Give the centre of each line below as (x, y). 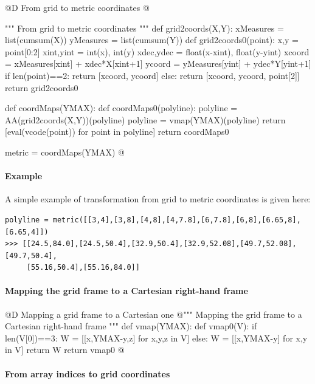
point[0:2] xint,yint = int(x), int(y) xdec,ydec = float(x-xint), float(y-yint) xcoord (157, 51)
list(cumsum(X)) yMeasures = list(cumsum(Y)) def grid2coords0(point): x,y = (152, 40)
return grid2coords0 (42, 87)
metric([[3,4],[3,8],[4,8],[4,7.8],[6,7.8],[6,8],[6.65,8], (177, 220)
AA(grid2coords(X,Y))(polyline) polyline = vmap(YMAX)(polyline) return (145, 119)
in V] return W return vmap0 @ (65, 350)
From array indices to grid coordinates (88, 373)
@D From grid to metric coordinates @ (77, 7)
